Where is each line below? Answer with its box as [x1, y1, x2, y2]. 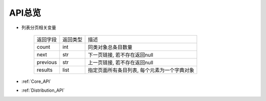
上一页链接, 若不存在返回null [88, 59, 154, 66]
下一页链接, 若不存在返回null [88, 51, 154, 58]
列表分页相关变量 [21, 25, 56, 30]
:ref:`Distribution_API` [21, 87, 65, 93]
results [36, 66, 53, 73]
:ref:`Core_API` [21, 78, 52, 84]
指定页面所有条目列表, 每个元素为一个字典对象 [88, 67, 195, 74]
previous [36, 59, 57, 66]
